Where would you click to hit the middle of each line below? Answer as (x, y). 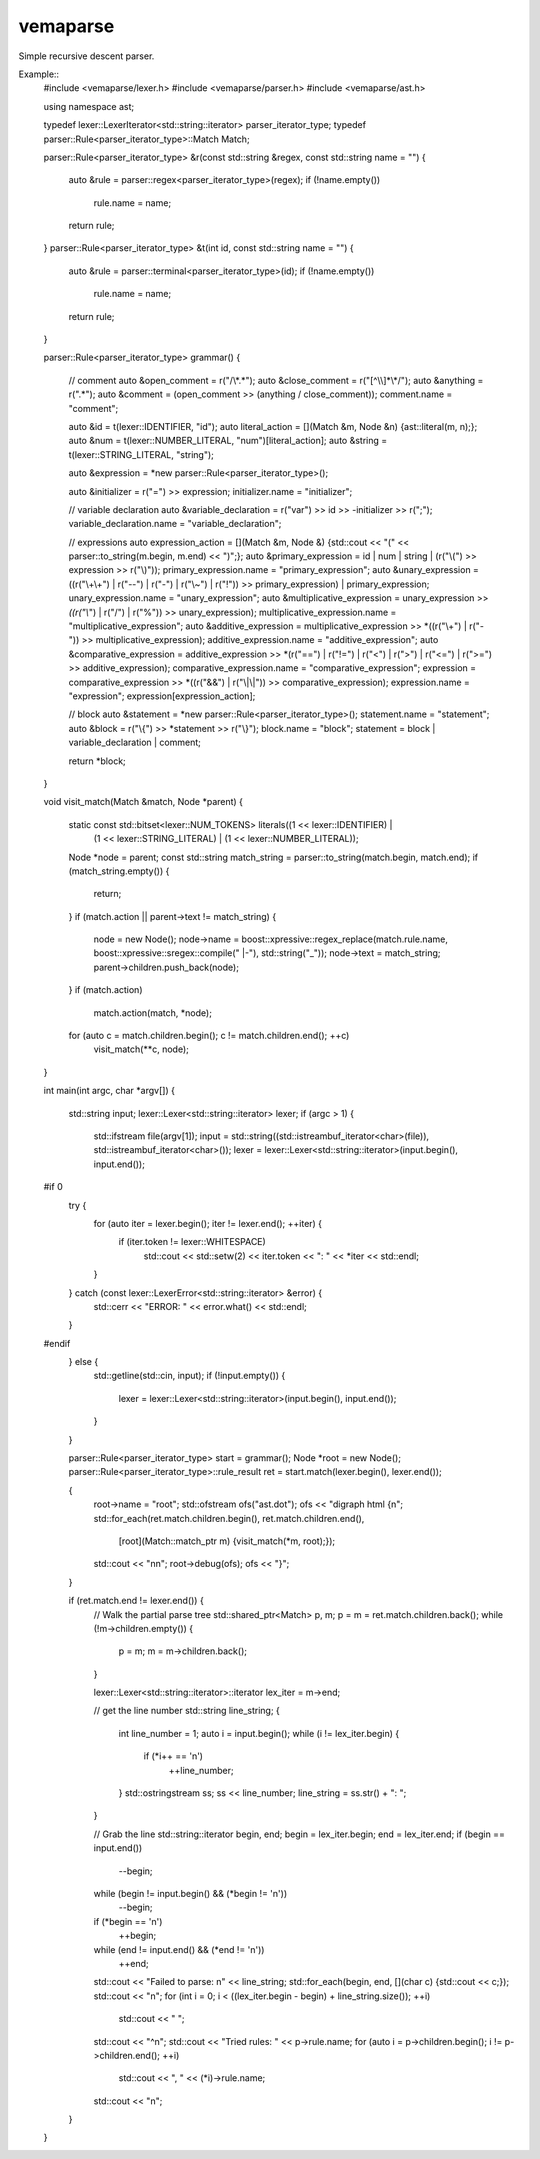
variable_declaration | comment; (135, 742)
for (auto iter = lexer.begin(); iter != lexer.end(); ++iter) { (208, 1223)
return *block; (97, 761)
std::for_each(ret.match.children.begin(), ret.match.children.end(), (229, 1518)
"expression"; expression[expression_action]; (162, 696)
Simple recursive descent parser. (86, 56)
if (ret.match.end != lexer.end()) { (136, 1601)
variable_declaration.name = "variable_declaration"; (175, 524)
